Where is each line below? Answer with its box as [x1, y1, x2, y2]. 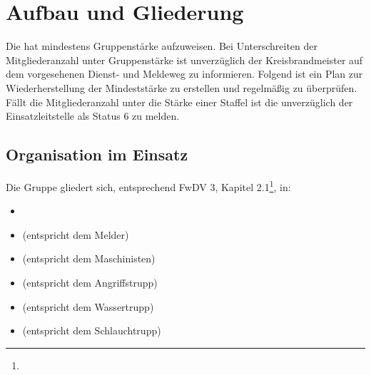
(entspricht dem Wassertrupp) [22, 299, 154, 314]
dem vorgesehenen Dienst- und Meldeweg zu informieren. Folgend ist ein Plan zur [6, 66, 363, 81]
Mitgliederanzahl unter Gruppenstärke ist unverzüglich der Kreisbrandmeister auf [6, 52, 363, 67]
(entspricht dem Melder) [22, 227, 129, 242]
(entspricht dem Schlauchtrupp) [22, 323, 161, 338]
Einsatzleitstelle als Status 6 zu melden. [6, 108, 180, 123]
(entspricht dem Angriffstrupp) [22, 274, 158, 289]
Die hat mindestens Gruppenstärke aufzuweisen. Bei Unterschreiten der [6, 38, 317, 53]
